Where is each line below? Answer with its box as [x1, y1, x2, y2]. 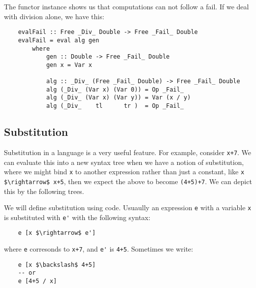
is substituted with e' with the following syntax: [4, 212, 151, 222]
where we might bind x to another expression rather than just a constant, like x [4, 166, 245, 177]
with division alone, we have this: [4, 11, 104, 21]
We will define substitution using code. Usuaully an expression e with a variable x [4, 202, 252, 213]
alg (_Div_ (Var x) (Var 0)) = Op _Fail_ [46, 86, 184, 93]
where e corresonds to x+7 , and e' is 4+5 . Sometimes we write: [4, 244, 193, 254]
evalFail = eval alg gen [18, 36, 99, 44]
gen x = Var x [46, 61, 92, 68]
